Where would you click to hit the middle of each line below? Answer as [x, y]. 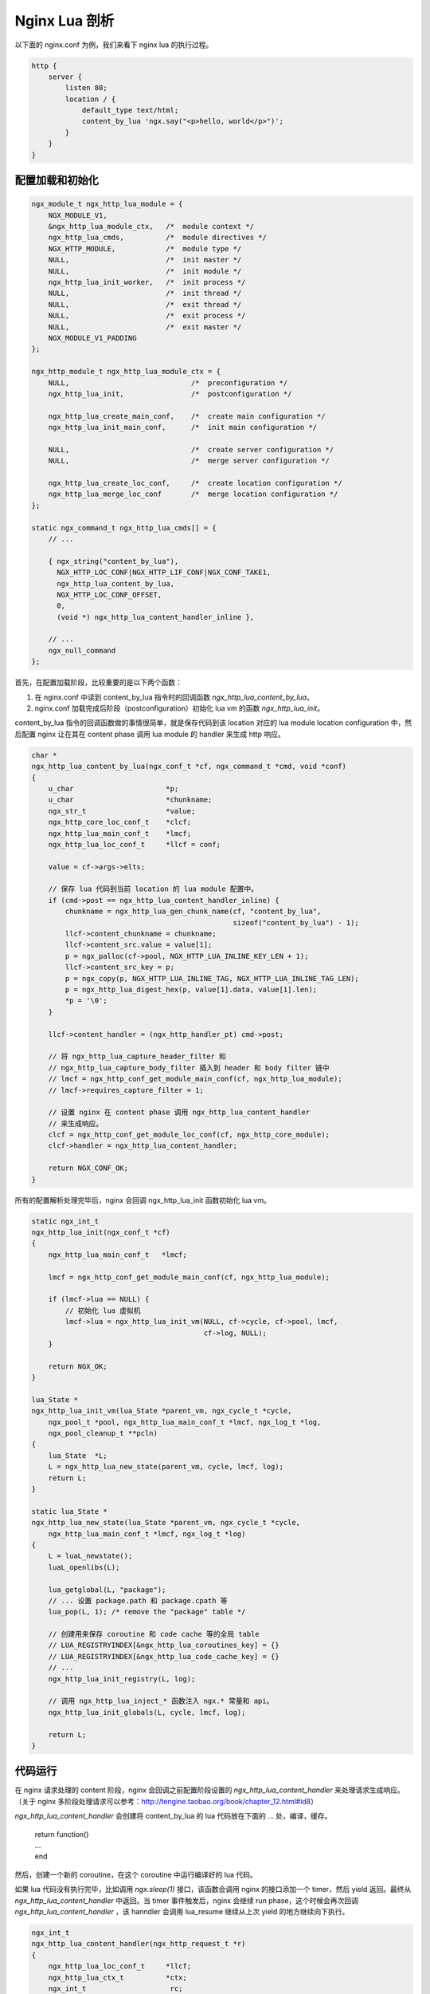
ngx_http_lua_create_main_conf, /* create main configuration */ [187, 416]
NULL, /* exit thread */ [145, 304]
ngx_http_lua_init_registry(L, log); [122, 1679]
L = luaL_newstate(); [90, 1556]
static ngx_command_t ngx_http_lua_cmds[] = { [124, 528]
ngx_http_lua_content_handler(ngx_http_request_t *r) [139, 1944]
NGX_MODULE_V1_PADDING [92, 338]
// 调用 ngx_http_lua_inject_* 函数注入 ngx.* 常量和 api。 [161, 1701]
